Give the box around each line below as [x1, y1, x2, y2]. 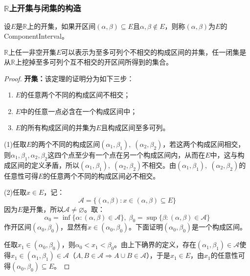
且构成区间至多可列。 [101, 122, 170, 133]
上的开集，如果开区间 [27, 21, 96, 31]
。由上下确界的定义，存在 [114, 239, 197, 250]
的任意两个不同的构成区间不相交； [21, 90, 131, 100]
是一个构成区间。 [192, 222, 247, 232]
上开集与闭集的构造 [9, 1, 81, 14]
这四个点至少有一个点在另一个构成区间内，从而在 [47, 149, 205, 160]
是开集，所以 [23, 204, 64, 214]
